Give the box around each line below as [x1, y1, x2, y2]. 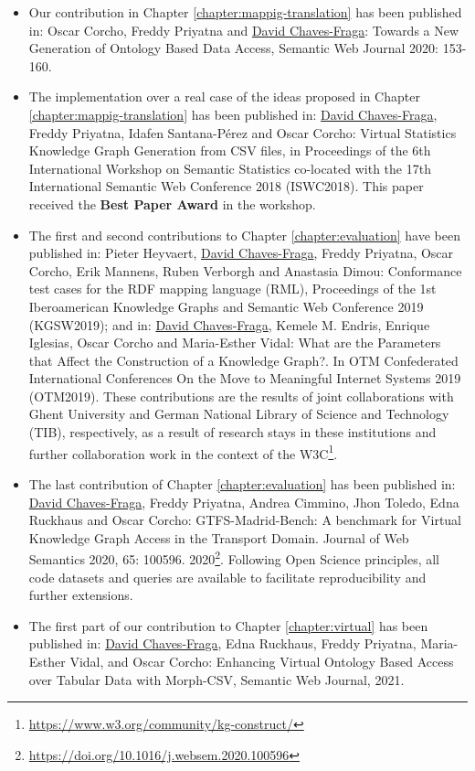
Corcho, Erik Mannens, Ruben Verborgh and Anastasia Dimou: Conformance [28, 261, 462, 280]
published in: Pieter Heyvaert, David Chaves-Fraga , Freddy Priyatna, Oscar [28, 243, 454, 262]
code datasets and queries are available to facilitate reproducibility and [28, 567, 427, 586]
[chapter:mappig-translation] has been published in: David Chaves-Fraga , [28, 104, 438, 123]
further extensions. [28, 585, 133, 605]
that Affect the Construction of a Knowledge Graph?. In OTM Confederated [28, 350, 459, 369]
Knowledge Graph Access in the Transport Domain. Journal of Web [28, 528, 409, 547]
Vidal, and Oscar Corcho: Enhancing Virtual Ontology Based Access [69, 651, 454, 670]
